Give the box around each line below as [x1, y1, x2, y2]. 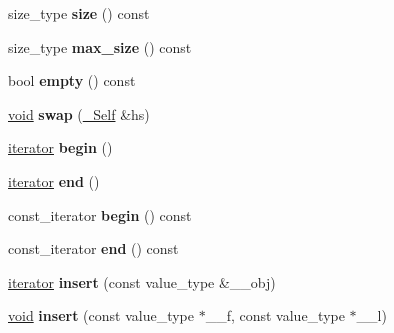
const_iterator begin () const [8, 204, 192, 225]
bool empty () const [8, 70, 136, 91]
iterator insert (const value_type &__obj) [8, 271, 276, 292]
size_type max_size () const [8, 36, 192, 57]
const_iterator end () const [8, 238, 179, 259]
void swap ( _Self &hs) [8, 103, 150, 124]
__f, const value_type [205, 305, 345, 326]
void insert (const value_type [8, 305, 194, 326]
